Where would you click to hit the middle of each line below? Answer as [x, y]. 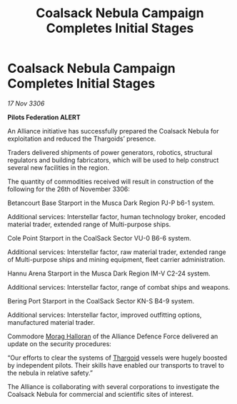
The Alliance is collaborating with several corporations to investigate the [114, 386]
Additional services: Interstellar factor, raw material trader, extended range [117, 252]
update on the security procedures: [60, 343]
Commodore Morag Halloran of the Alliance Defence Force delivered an [113, 336]
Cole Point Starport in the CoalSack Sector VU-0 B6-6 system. [99, 238]
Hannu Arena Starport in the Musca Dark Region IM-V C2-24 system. [109, 273]
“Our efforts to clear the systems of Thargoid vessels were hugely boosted [117, 358]
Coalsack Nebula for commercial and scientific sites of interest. [101, 394]
